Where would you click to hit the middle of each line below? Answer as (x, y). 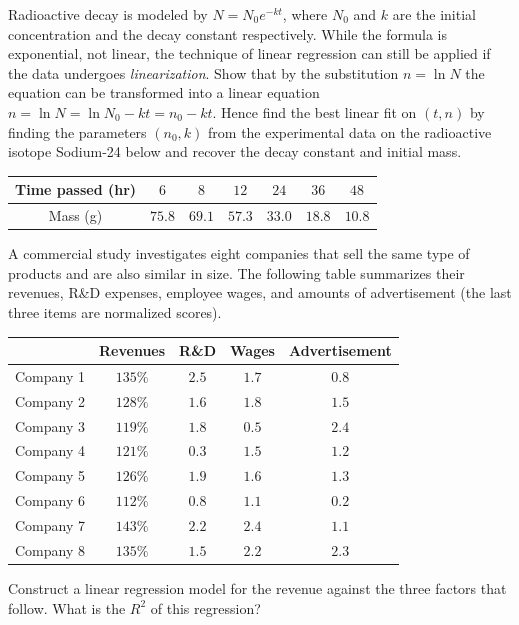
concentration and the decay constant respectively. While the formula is (228, 33)
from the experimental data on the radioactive (350, 131)
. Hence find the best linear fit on (314, 111)
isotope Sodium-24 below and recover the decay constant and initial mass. (235, 151)
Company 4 (50, 450)
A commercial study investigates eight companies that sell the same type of (239, 253)
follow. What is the (67, 607)
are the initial (434, 14)
